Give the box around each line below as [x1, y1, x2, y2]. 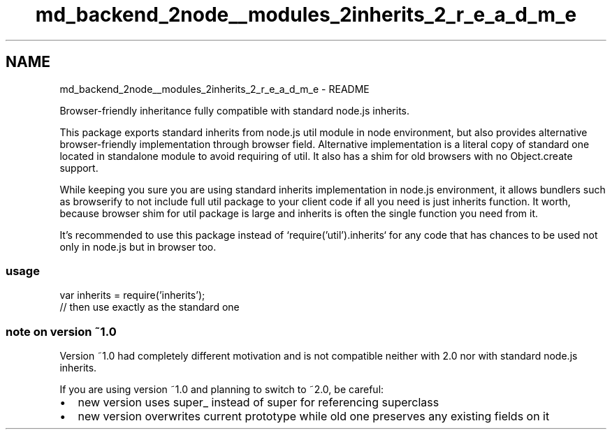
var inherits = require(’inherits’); [59, 289, 205, 302]
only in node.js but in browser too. [59, 240, 217, 253]
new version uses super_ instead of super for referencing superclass [78, 395, 439, 410]
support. [59, 161, 99, 174]
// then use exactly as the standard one [59, 301, 240, 314]
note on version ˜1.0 [6, 324, 117, 339]
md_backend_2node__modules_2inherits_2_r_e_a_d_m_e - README [59, 82, 370, 95]
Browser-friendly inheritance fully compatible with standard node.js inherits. [59, 104, 410, 117]
